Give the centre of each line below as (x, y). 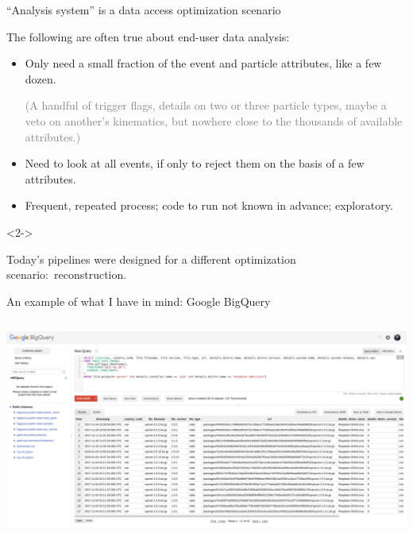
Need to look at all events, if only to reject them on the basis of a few (195, 163)
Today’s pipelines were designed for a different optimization (151, 259)
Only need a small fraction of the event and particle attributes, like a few (203, 63)
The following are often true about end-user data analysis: (148, 36)
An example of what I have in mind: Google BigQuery (139, 301)
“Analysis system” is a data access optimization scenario (144, 10)
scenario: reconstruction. (67, 274)
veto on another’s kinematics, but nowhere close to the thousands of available (214, 120)
